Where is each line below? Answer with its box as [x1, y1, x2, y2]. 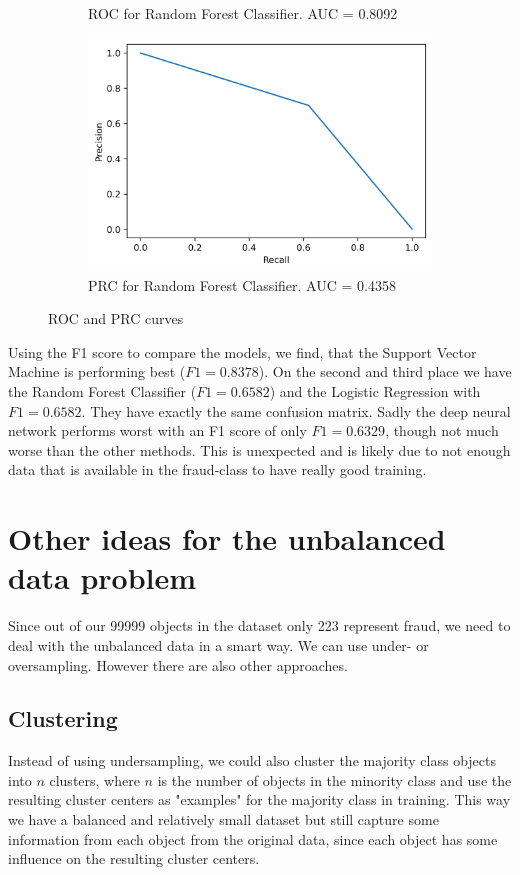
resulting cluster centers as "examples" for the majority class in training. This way [8, 789, 511, 810]
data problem [8, 557, 197, 598]
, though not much [385, 420, 499, 441]
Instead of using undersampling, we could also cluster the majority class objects [8, 750, 496, 771]
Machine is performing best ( [8, 361, 186, 382]
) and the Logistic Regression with [269, 381, 481, 402]
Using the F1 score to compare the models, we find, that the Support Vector [8, 341, 477, 362]
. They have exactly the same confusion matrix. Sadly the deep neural [81, 400, 511, 421]
